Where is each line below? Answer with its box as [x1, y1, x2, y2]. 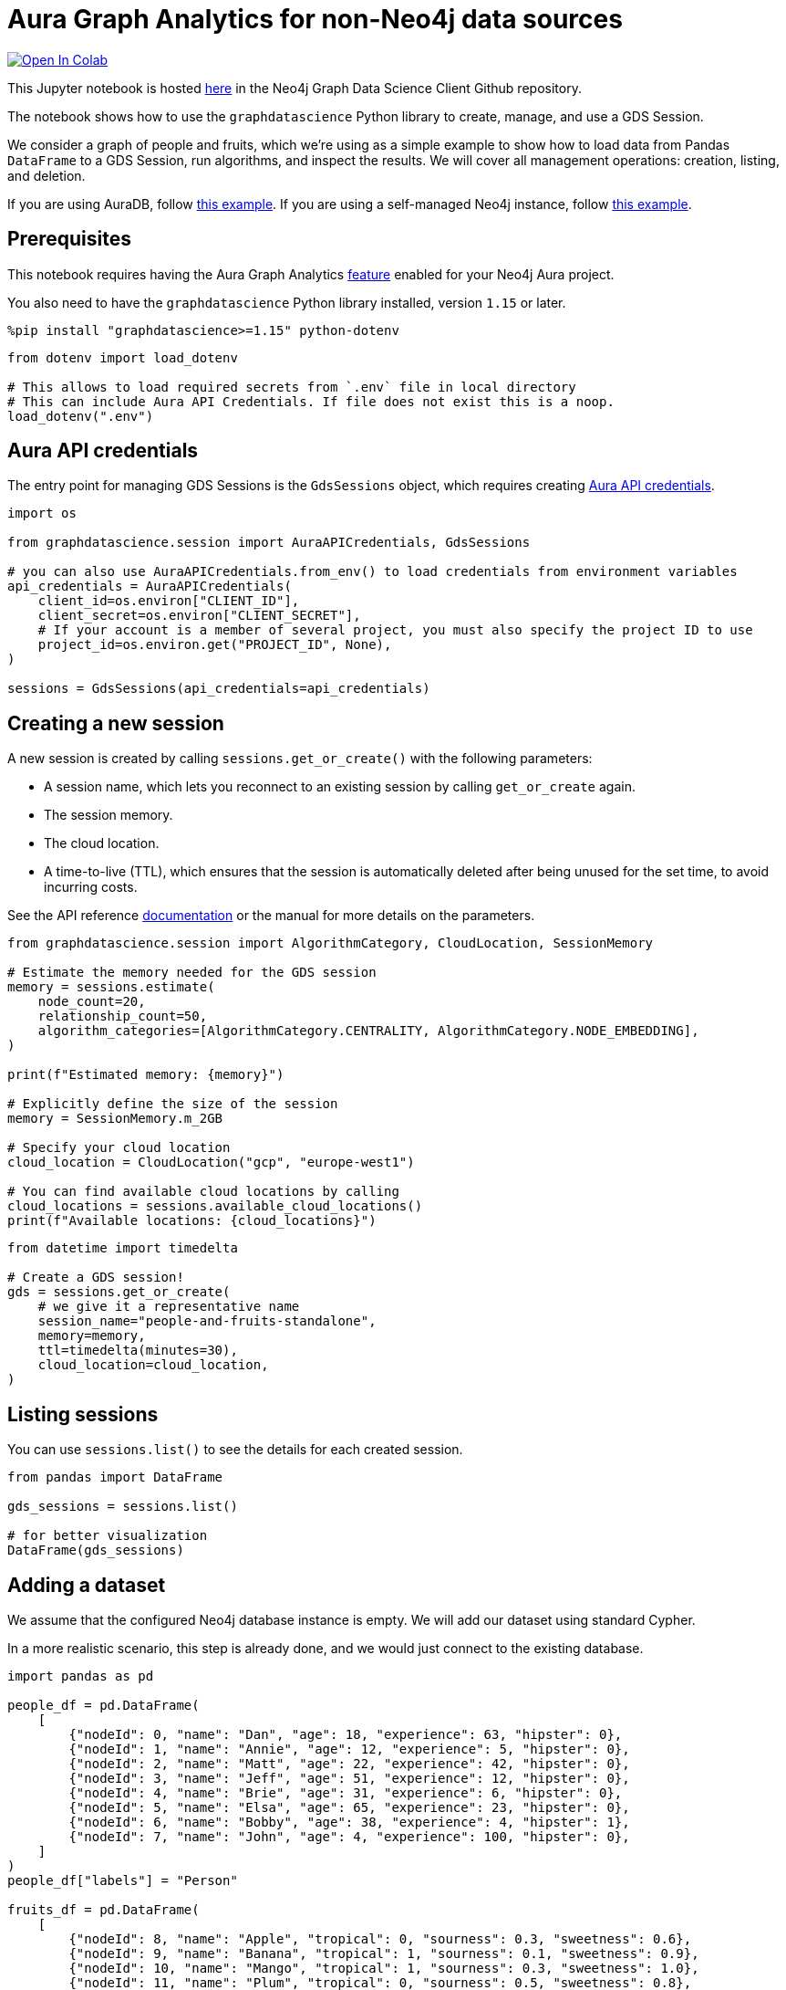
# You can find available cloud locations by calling [7, 1184, 399, 1199]
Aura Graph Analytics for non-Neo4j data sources [7, 4, 623, 35]
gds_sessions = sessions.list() [7, 1499, 238, 1514]
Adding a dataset [7, 1573, 166, 1597]
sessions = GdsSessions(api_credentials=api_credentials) [7, 681, 430, 696]
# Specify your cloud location [7, 1140, 231, 1156]
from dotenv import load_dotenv [7, 350, 238, 365]
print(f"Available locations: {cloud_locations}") [7, 1213, 377, 1229]
